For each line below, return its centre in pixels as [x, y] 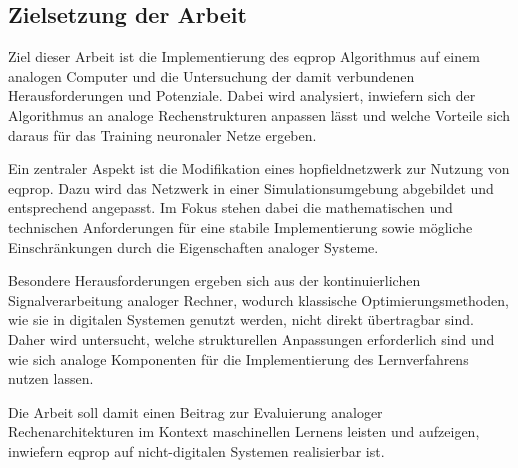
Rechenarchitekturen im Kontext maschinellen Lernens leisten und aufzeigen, [244, 431]
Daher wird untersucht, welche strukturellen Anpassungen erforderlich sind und [251, 338]
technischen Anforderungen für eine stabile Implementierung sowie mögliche [240, 226]
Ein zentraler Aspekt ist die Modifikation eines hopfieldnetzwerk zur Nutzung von [259, 168]
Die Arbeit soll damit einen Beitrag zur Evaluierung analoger [195, 411]
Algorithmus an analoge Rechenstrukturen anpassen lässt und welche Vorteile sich [259, 114]
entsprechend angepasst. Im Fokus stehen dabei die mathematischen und [230, 207]
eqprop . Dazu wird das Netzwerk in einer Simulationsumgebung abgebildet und [251, 187]
